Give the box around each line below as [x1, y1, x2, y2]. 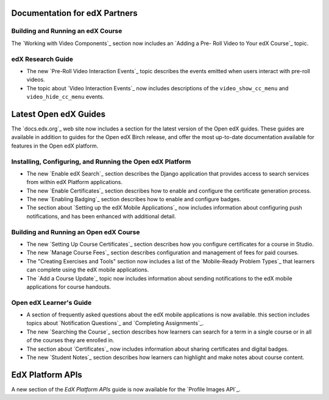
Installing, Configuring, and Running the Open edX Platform [11, 157, 191, 166]
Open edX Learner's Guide [11, 298, 92, 307]
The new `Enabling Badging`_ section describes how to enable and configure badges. [26, 196, 241, 203]
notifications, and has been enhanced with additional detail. [26, 212, 176, 220]
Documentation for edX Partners [11, 8, 138, 18]
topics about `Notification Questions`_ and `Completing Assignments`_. [26, 320, 204, 327]
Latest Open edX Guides [11, 109, 106, 119]
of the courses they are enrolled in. [26, 337, 115, 344]
